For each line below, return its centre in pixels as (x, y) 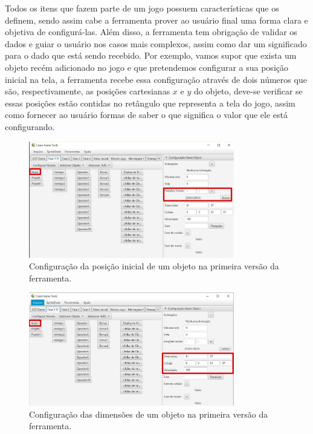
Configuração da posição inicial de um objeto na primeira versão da (154, 266)
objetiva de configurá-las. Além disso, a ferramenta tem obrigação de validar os (151, 32)
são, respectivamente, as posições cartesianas (88, 91)
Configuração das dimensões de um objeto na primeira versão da (149, 414)
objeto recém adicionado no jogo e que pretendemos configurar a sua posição (147, 67)
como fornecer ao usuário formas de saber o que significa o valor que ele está (147, 115)
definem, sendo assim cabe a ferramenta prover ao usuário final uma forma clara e (156, 20)
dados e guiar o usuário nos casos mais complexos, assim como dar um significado (156, 43)
